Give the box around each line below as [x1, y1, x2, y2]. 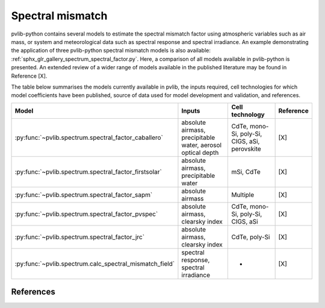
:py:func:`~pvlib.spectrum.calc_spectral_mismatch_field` [14, 259, 175, 268]
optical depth [181, 148, 219, 157]
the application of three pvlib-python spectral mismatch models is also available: [11, 47, 211, 54]
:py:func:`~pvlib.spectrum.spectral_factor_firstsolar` [14, 168, 162, 176]
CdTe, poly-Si [231, 233, 270, 241]
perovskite [231, 145, 261, 153]
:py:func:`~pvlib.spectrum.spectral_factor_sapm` [14, 190, 153, 199]
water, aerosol [181, 140, 222, 149]
